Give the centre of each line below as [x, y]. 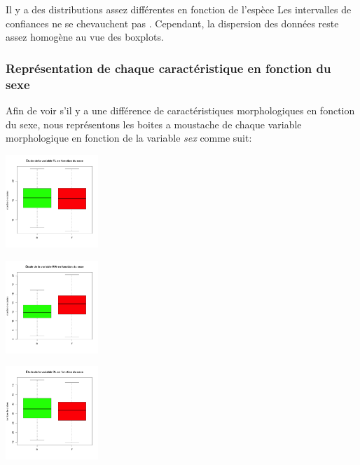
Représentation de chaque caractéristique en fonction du [168, 68]
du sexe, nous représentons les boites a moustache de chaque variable [154, 124]
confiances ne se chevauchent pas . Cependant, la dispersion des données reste [172, 23]
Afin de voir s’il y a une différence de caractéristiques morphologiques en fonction [180, 110]
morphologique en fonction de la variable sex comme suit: [129, 138]
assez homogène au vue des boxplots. [85, 37]
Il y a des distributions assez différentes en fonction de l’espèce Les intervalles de [179, 9]
